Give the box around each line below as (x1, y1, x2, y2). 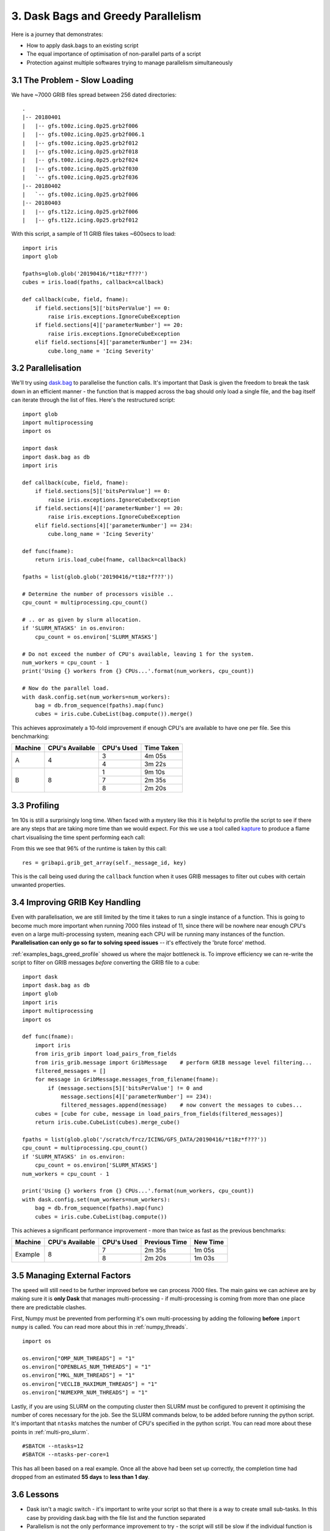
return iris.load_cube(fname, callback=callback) (34, 556, 186, 563)
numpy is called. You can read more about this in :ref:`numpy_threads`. (11, 1323, 188, 1331)
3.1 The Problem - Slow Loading (11, 75, 134, 85)
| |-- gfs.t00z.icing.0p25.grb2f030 (22, 165, 139, 172)
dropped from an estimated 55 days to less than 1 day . (11, 1473, 150, 1481)
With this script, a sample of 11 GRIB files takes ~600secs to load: (11, 230, 176, 238)
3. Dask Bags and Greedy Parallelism (11, 9, 202, 23)
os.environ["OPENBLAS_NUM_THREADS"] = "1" (22, 1363, 152, 1370)
